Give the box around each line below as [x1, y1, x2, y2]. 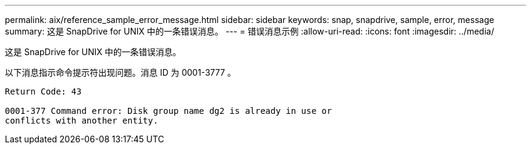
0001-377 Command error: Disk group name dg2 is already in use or [5, 106, 332, 116]
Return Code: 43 [5, 87, 82, 96]
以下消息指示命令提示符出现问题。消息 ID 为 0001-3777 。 [5, 67, 236, 78]
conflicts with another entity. [5, 116, 158, 125]
